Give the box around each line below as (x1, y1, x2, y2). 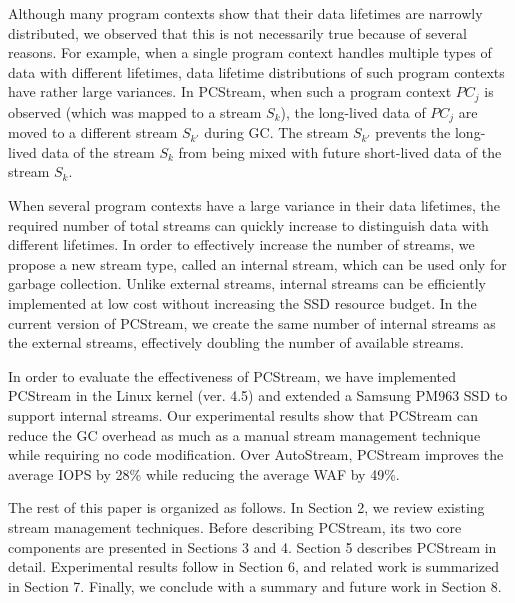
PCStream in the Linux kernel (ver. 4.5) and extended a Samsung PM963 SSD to (8, 385, 508, 406)
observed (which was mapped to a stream (8, 101, 262, 122)
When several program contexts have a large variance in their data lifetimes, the (8, 195, 500, 216)
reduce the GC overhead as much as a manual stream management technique (8, 424, 481, 445)
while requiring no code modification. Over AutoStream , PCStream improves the (8, 444, 504, 465)
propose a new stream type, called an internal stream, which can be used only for (8, 253, 507, 274)
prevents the (375, 122, 451, 143)
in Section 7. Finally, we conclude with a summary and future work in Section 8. (8, 575, 502, 596)
